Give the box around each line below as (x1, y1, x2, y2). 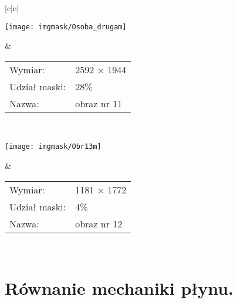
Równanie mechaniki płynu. (5, 276, 234, 300)
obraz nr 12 (75, 216, 123, 230)
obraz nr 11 (75, 96, 123, 110)
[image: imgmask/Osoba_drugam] (5, 22, 127, 31)
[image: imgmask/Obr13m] (5, 142, 101, 151)
